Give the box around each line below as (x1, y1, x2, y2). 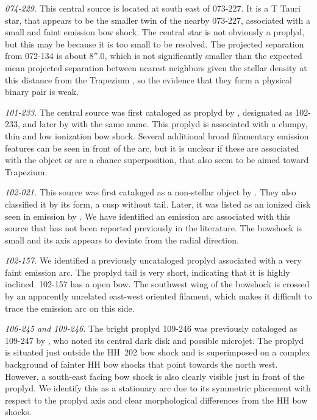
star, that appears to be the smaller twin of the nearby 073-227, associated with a (5, 13, 311, 26)
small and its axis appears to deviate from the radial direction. (5, 233, 239, 246)
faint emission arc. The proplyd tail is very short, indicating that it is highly (5, 265, 290, 278)
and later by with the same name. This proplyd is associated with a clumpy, (23, 117, 308, 130)
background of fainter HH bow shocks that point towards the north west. (5, 358, 278, 371)
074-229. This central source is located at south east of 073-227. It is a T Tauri (5, 2, 301, 14)
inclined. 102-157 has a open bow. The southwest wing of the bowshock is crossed (5, 278, 310, 290)
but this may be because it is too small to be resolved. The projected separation (5, 37, 304, 50)
